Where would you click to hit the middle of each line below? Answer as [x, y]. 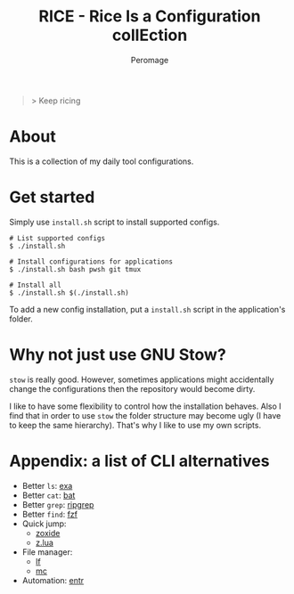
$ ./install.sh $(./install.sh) [69, 293]
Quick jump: [44, 524]
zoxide [48, 533]
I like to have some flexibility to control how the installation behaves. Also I [146, 406]
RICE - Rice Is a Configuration [150, 16]
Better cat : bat [49, 495]
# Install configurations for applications [91, 261]
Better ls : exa [47, 485]
